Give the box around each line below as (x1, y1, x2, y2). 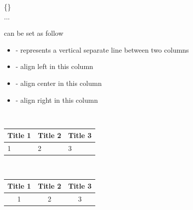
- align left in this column (15, 61, 93, 71)
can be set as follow (4, 28, 64, 38)
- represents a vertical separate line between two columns (15, 44, 189, 55)
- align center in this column (15, 77, 102, 88)
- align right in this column (15, 94, 98, 105)
